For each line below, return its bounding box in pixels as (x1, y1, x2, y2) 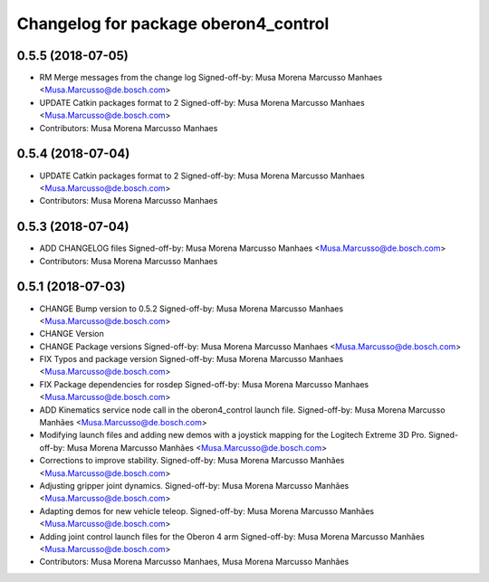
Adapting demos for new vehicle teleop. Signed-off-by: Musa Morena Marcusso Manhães (39, 505, 375, 516)
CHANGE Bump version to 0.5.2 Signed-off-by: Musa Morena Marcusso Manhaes (39, 303, 344, 314)
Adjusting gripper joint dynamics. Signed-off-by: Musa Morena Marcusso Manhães (39, 480, 350, 491)
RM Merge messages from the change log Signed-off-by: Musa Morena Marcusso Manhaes (39, 72, 383, 83)
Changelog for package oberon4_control (16, 14, 330, 33)
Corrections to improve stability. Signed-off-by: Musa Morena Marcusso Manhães (39, 455, 345, 466)
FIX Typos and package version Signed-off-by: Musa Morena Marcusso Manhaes (39, 354, 344, 365)
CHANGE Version (39, 329, 104, 339)
